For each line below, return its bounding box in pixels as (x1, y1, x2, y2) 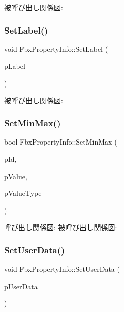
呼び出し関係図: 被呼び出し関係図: (4, 222, 117, 233)
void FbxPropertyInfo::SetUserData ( (4, 264, 120, 274)
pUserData (4, 280, 38, 291)
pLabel (4, 61, 25, 71)
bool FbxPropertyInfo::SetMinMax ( (4, 136, 117, 147)
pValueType (4, 188, 42, 198)
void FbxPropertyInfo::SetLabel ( (4, 43, 108, 54)
